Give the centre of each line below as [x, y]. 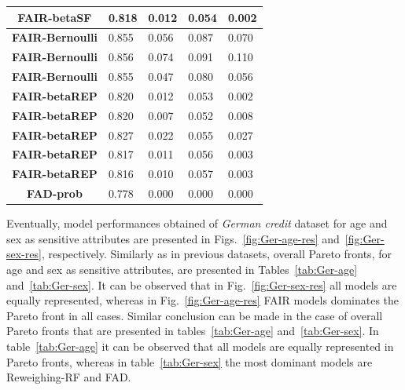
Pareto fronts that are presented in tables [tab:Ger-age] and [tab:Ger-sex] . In [193, 331]
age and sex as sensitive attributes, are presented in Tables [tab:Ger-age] [182, 269]
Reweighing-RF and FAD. [69, 377]
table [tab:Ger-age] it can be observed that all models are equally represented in [200, 346]
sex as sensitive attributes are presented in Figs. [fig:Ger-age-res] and [173, 238]
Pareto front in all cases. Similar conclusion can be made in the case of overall [195, 315]
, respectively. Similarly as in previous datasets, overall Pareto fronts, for [216, 254]
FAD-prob [55, 193]
